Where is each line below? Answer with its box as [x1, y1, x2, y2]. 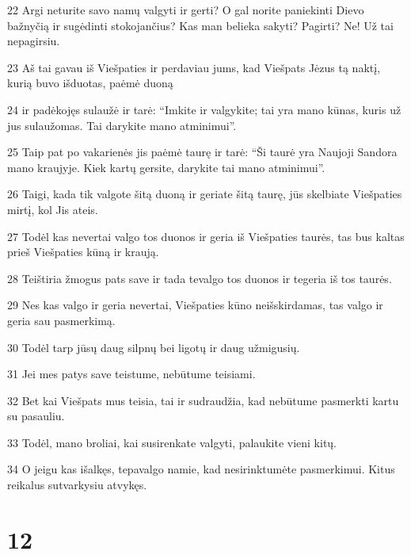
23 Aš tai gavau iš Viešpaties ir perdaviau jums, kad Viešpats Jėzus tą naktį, [7, 59, 381, 75]
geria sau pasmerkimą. [7, 312, 116, 328]
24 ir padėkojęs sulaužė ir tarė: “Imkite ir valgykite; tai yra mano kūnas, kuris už [7, 101, 401, 117]
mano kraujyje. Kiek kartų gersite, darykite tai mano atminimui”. [7, 159, 325, 175]
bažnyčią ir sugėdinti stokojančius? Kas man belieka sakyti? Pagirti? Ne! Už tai [7, 17, 394, 33]
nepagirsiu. [7, 33, 60, 49]
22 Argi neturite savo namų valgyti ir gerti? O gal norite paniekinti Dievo [7, 2, 364, 17]
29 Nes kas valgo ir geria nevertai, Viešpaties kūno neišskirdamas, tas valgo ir [7, 297, 383, 313]
